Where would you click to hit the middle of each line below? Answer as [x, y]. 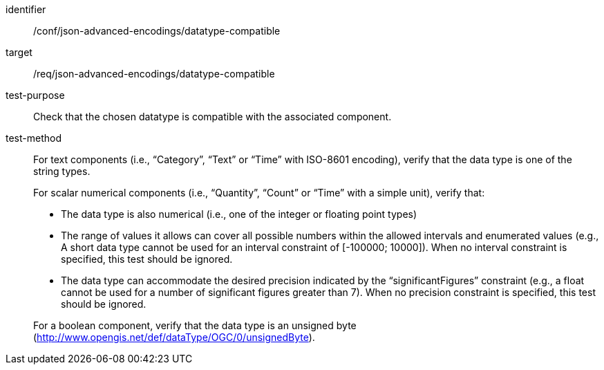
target [19, 52]
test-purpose [35, 95]
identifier [26, 9]
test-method [34, 138]
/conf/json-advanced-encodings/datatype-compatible [157, 31]
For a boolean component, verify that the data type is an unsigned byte [195, 325]
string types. [62, 171]
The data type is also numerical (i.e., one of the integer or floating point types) [239, 214]
